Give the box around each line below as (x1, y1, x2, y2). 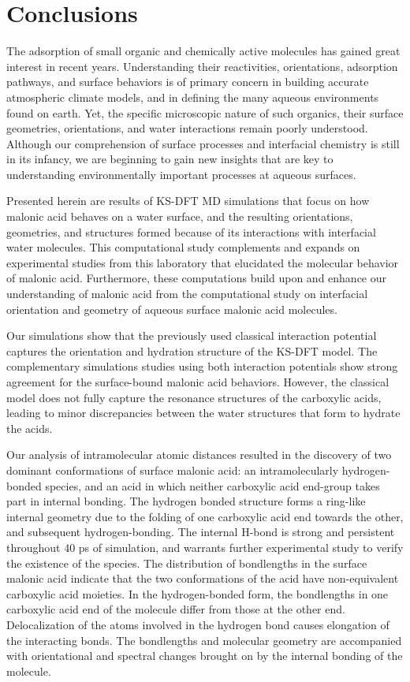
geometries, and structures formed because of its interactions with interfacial (6, 223, 376, 240)
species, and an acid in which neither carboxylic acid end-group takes (45, 477, 380, 494)
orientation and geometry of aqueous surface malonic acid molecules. (6, 300, 337, 317)
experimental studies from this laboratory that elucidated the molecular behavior (6, 254, 399, 270)
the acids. (6, 419, 53, 436)
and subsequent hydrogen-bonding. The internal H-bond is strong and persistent (6, 524, 395, 540)
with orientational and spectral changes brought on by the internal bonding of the (6, 647, 403, 664)
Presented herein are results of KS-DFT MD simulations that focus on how (6, 192, 370, 209)
